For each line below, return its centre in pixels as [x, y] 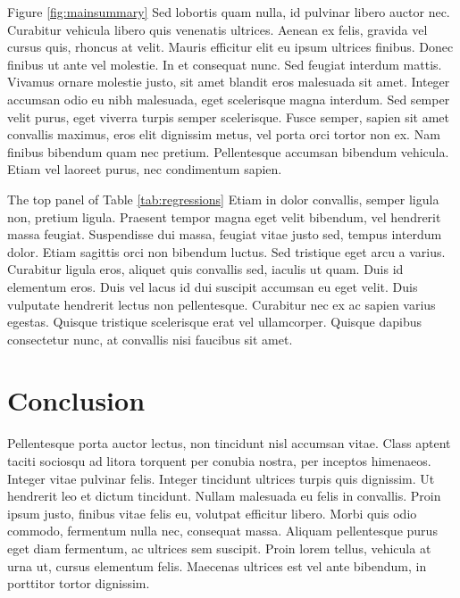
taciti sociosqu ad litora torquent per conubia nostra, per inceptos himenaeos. [219, 461]
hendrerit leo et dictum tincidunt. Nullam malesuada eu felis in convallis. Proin [224, 496]
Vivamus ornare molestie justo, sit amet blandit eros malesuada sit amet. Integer [229, 82]
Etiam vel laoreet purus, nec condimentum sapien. [145, 169]
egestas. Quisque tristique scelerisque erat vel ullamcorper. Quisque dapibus [214, 322]
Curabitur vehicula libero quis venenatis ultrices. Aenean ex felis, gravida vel [217, 29]
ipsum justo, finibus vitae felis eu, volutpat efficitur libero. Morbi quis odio [212, 513]
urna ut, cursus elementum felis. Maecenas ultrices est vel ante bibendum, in [217, 565]
